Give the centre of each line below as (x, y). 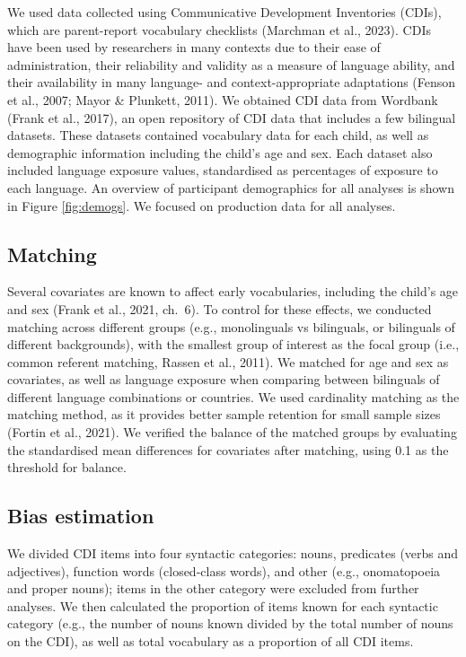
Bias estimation (81, 516)
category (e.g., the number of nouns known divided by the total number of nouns (230, 623)
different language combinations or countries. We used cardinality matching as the (233, 396)
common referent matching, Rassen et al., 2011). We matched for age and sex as (228, 361)
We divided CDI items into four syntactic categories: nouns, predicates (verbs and (233, 553)
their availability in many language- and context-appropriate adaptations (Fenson (232, 82)
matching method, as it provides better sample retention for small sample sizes (224, 414)
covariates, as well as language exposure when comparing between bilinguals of (224, 379)
